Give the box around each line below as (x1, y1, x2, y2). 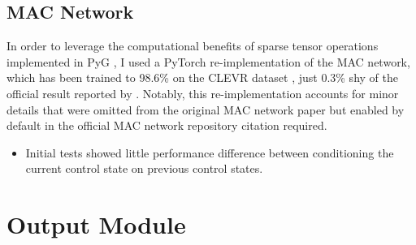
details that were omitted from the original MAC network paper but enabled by (6, 101, 405, 118)
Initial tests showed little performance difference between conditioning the (25, 144, 394, 161)
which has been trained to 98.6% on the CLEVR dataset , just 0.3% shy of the (6, 69, 398, 86)
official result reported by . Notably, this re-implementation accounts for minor (6, 84, 399, 101)
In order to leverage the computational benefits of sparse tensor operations (6, 37, 379, 54)
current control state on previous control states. (25, 160, 263, 177)
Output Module (6, 208, 186, 241)
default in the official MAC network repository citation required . (6, 117, 327, 134)
